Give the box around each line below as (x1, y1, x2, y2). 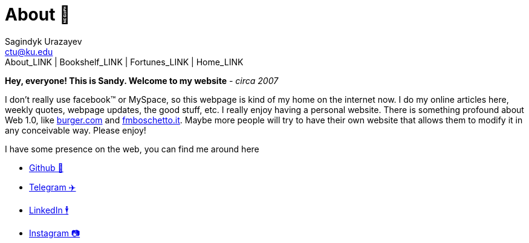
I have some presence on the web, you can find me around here (5, 143, 259, 154)
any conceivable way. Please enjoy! (5, 125, 146, 135)
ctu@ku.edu (5, 46, 53, 57)
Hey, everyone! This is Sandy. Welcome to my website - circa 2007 (5, 75, 279, 86)
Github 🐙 (29, 162, 63, 173)
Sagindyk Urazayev (5, 36, 82, 47)
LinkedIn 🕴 (29, 204, 69, 215)
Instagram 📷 (29, 227, 80, 238)
